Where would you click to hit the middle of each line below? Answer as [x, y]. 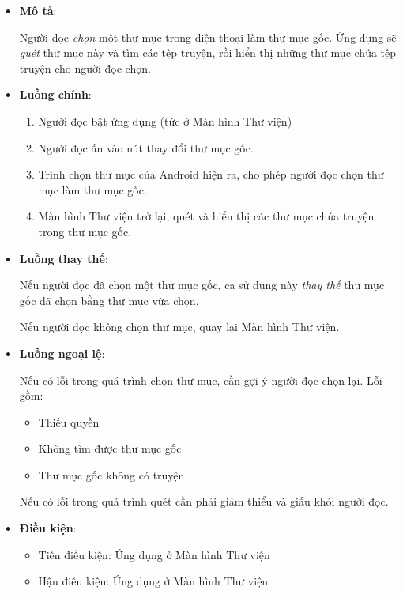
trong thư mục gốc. [85, 231]
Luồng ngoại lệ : [62, 353]
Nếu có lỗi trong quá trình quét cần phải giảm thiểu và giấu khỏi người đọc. [204, 501]
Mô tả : [38, 10]
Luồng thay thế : [64, 258]
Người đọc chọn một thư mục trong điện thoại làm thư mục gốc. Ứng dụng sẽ [208, 37]
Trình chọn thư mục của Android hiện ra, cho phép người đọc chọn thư [211, 174]
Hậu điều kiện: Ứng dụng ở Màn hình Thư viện [153, 581]
